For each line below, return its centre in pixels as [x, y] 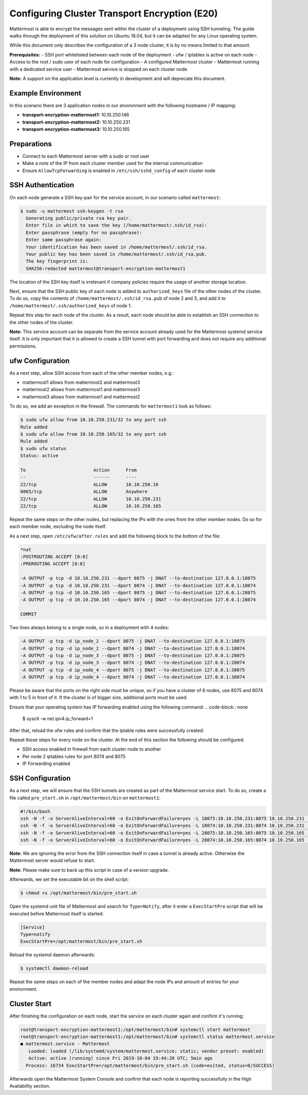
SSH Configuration [40, 779]
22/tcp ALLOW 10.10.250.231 [91, 499]
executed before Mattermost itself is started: [56, 913]
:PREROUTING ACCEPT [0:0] [53, 564]
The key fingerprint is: [57, 261]
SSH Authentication [42, 185]
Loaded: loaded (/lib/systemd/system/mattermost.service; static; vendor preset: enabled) [146, 1051]
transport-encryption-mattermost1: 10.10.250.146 [76, 115]
